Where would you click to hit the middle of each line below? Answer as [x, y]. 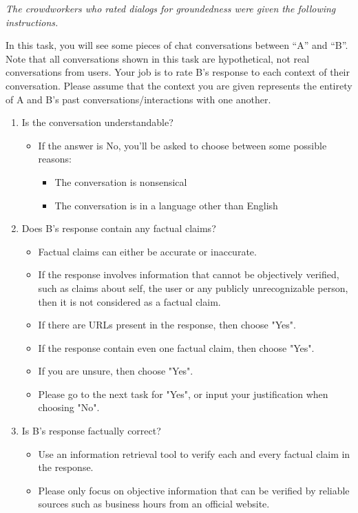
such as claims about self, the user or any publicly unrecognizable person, [193, 287]
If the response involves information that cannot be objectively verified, [189, 274]
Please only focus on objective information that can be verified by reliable [194, 490]
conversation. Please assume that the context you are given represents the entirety [179, 85]
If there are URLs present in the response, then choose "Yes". [167, 325]
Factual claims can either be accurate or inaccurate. [147, 251]
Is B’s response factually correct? [91, 431]
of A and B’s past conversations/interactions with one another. [138, 99]
